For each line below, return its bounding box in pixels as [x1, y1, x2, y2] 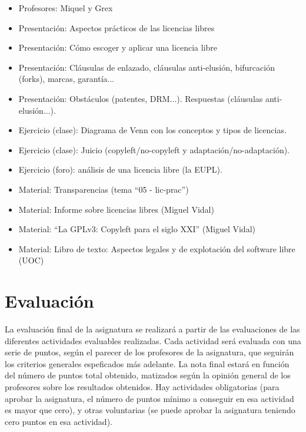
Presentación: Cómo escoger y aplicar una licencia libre [18, 41, 218, 54]
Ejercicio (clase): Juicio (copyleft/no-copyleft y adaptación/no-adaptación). [18, 143, 290, 156]
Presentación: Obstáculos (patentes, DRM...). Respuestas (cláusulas [18, 92, 263, 104]
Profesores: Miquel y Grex [18, 2, 113, 14]
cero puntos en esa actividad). [5, 415, 112, 427]
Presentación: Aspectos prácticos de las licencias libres [18, 21, 215, 34]
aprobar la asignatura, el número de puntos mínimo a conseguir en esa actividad [5, 392, 294, 404]
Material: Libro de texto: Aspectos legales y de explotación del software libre [18, 242, 295, 255]
